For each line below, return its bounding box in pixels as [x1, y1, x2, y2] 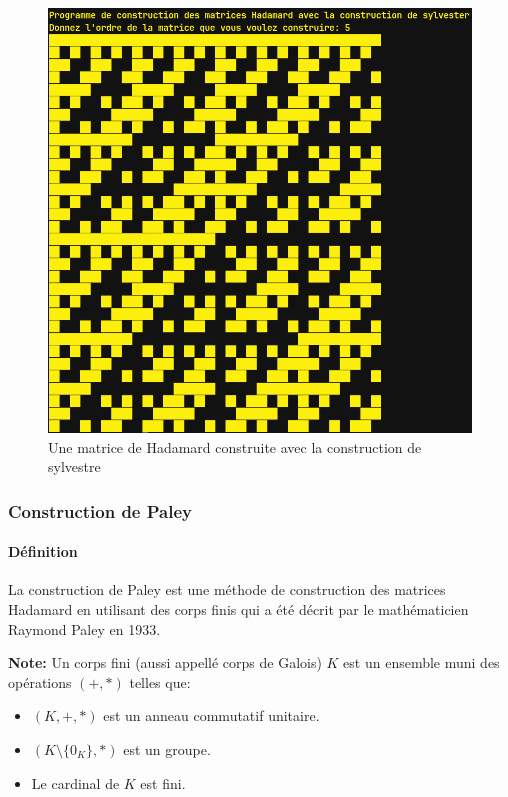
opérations [8, 671, 72, 692]
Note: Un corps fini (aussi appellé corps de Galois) [8, 652, 322, 673]
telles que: [129, 671, 191, 692]
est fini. [140, 772, 186, 793]
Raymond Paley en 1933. [8, 618, 161, 639]
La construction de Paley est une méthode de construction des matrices [8, 579, 446, 600]
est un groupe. [123, 739, 211, 760]
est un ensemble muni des [343, 652, 500, 673]
